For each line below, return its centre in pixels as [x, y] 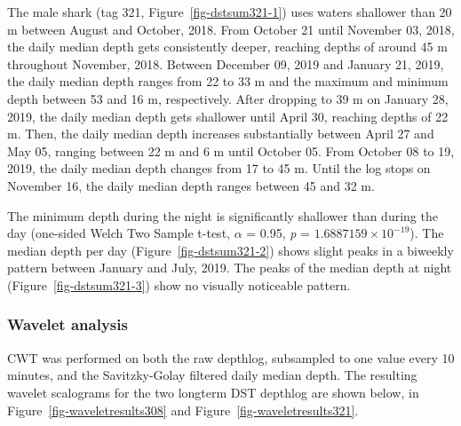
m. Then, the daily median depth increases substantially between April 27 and [221, 134]
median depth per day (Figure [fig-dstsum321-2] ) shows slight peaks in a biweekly [230, 250]
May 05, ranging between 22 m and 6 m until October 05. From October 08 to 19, [231, 150]
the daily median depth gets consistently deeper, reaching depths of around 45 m [227, 47]
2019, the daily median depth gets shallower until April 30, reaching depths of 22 [228, 116]
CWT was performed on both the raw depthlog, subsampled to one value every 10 [231, 357]
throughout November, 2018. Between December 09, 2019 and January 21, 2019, [226, 63]
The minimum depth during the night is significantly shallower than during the [223, 215]
